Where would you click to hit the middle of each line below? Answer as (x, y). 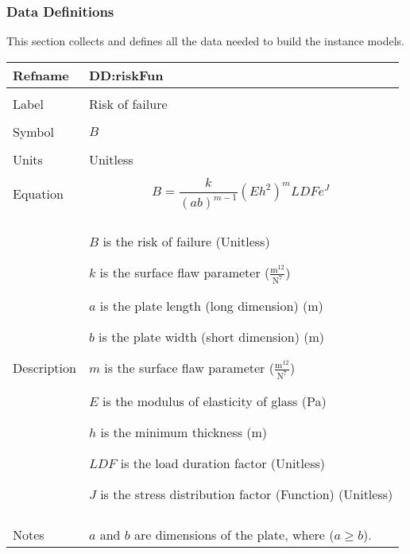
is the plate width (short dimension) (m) (211, 337)
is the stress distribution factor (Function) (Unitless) (247, 494)
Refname (41, 75)
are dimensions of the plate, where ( (234, 535)
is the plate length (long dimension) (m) (211, 306)
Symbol (34, 131)
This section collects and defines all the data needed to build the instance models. (205, 41)
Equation (38, 194)
